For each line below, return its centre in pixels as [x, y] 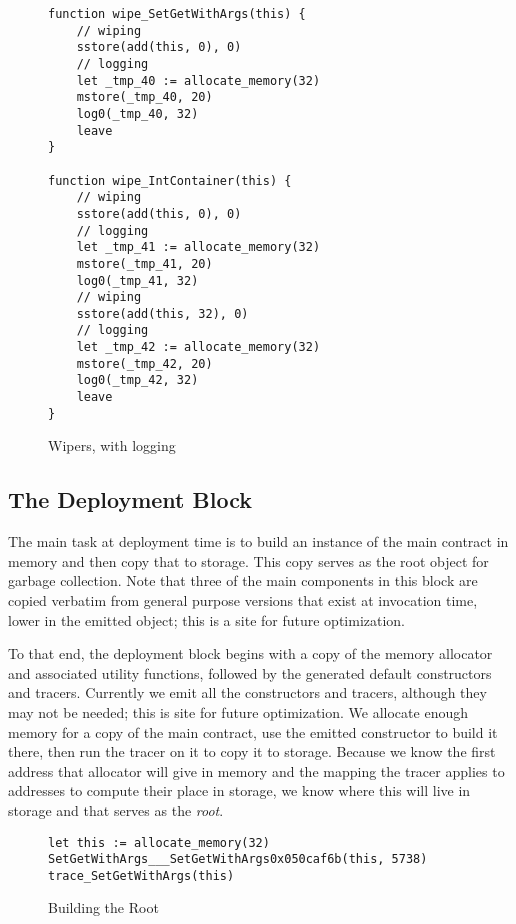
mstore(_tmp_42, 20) [144, 363]
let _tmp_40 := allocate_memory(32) [198, 80]
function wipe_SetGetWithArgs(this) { [177, 14]
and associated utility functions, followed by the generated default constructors [250, 672]
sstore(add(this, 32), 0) [162, 313]
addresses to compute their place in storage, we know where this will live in [239, 790]
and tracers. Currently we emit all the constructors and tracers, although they [247, 692]
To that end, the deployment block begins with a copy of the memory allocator [250, 653]
